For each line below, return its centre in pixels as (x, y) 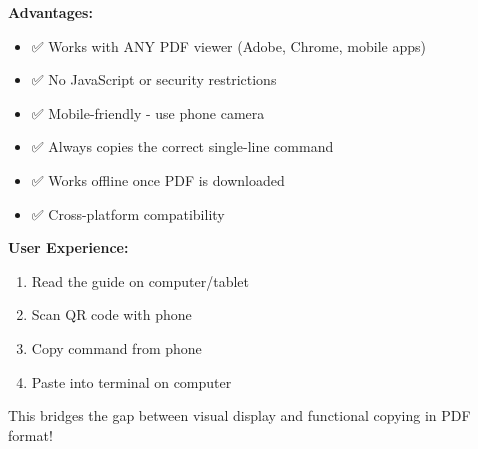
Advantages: (50, 12)
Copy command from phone (116, 347)
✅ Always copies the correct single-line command (182, 146)
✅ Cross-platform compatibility (128, 213)
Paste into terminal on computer (131, 381)
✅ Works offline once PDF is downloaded (158, 179)
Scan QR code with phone (111, 314)
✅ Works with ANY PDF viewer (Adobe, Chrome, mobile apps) (228, 45)
